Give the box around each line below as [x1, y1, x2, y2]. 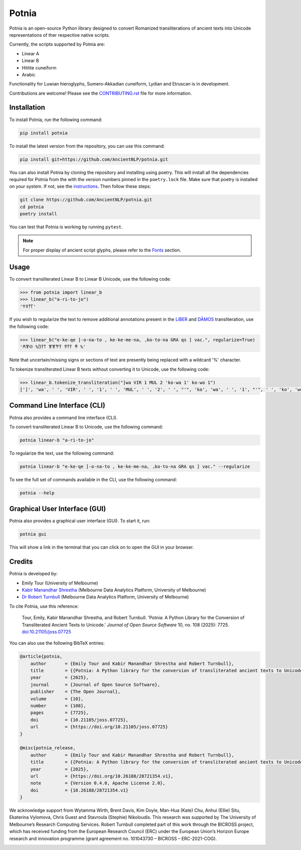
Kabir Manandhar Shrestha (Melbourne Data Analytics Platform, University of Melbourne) [22, 586, 206, 593]
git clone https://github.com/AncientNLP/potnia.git [20, 197, 153, 203]
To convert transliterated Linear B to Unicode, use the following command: [9, 423, 163, 430]
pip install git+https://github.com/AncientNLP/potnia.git [20, 156, 168, 162]
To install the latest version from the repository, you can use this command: [9, 143, 165, 149]
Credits [9, 557, 33, 566]
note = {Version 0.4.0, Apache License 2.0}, [30, 780, 166, 786]
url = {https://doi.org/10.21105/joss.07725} [30, 724, 168, 730]
